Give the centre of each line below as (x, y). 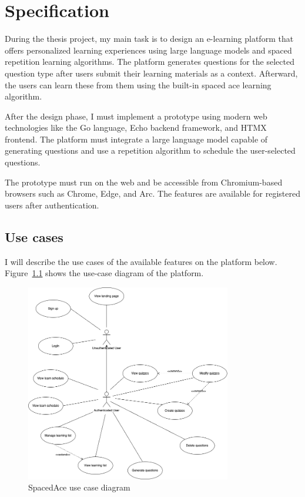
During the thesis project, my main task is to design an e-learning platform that (149, 39)
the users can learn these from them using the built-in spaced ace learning (138, 85)
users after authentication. (52, 205)
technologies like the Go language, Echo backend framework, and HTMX (136, 127)
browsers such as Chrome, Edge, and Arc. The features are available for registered (153, 193)
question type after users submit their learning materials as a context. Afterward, (151, 73)
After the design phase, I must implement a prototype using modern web (136, 116)
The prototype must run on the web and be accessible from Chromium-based (144, 182)
